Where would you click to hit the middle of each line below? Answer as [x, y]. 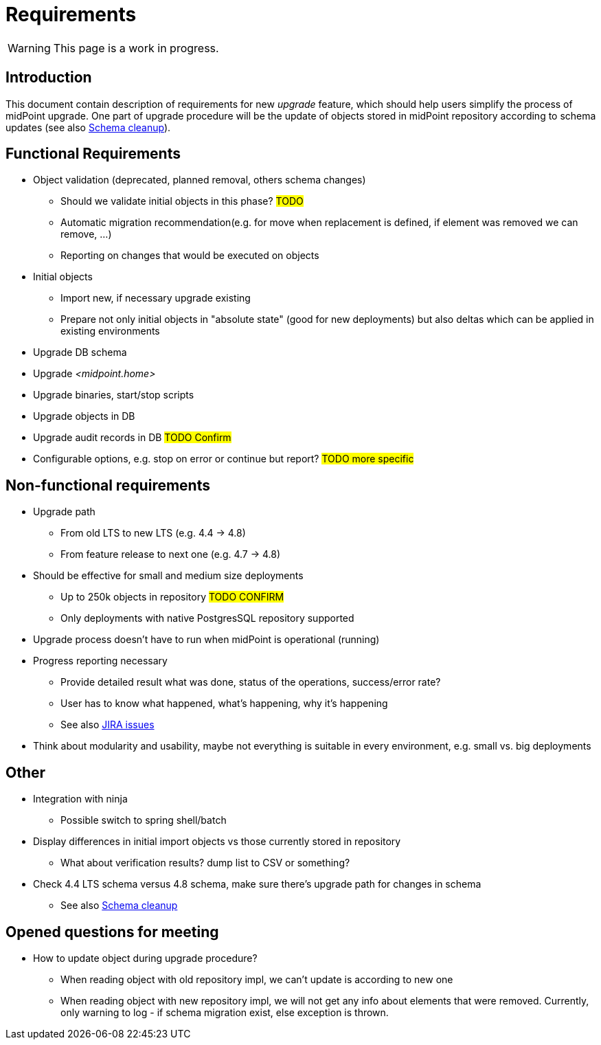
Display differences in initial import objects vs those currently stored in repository [217, 842]
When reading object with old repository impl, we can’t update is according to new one [257, 979]
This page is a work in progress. [136, 48]
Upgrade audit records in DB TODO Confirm [132, 438]
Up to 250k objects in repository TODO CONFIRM [172, 597]
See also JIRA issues [107, 725]
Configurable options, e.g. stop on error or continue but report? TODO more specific [224, 459]
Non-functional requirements [108, 485]
